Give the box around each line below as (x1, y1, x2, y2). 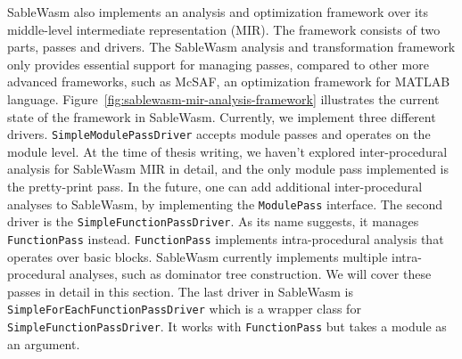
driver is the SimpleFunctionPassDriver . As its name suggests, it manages (7, 212, 419, 231)
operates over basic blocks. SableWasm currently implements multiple (7, 247, 388, 265)
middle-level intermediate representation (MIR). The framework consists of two (7, 20, 441, 38)
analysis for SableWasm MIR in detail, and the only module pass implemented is (7, 159, 449, 178)
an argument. (7, 334, 80, 353)
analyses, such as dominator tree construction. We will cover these (69, 265, 432, 283)
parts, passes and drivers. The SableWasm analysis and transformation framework (7, 37, 456, 56)
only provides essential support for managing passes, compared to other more (7, 54, 429, 73)
